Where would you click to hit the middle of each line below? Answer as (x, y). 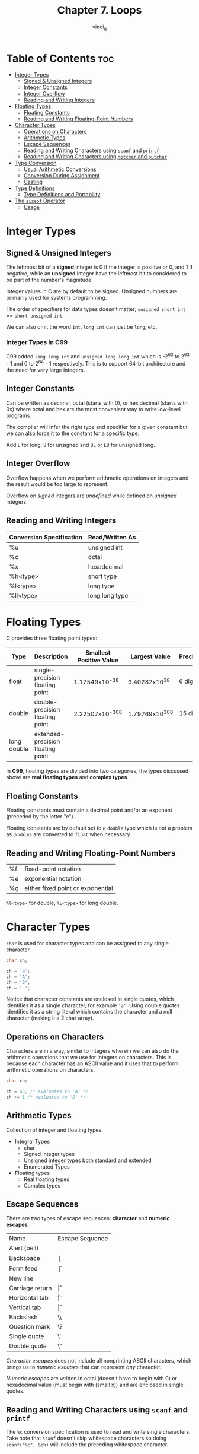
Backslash (23, 1317)
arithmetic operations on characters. (51, 1070)
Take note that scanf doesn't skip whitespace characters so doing (86, 1438)
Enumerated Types (46, 1166)
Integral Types (32, 1141)
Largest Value (150, 656)
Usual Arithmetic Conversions (60, 169)
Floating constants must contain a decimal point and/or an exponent (89, 810)
